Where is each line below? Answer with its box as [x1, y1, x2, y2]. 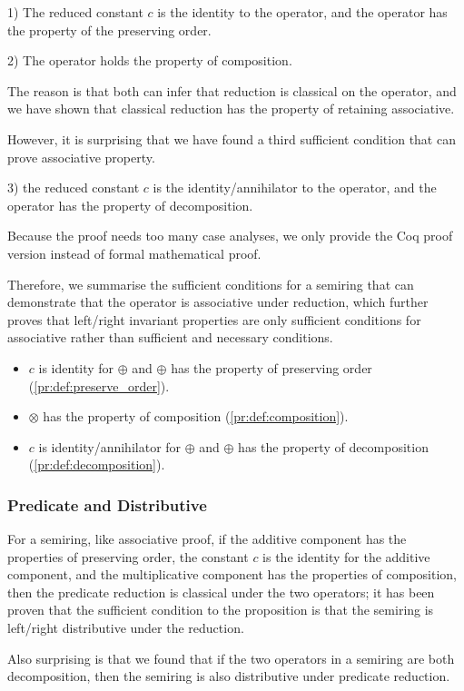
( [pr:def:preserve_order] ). [28, 376, 170, 395]
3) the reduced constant [7, 178, 140, 197]
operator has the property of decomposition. [7, 195, 253, 214]
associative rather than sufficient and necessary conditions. [7, 328, 333, 347]
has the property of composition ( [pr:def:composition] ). [43, 407, 349, 426]
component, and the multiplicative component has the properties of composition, [7, 565, 457, 584]
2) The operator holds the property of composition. [7, 51, 292, 70]
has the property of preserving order [171, 358, 372, 377]
